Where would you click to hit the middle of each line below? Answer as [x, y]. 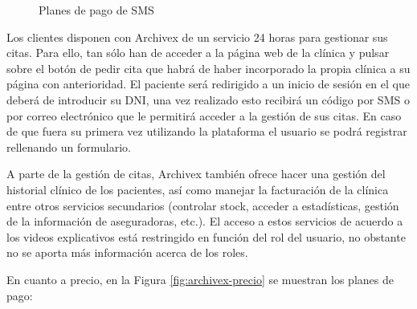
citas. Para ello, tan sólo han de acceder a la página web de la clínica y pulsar [198, 53]
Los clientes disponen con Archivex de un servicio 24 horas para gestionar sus [197, 37]
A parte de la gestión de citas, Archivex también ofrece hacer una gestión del [196, 174]
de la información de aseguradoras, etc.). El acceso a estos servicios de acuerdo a [205, 221]
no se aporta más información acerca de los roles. [127, 252]
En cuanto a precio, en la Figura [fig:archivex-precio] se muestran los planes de [200, 279]
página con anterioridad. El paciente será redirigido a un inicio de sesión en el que [208, 84]
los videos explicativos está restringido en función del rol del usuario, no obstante [206, 236]
